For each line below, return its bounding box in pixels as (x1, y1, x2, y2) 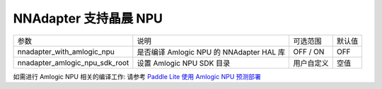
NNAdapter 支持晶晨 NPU (13, 11, 163, 26)
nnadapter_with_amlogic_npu (17, 47, 115, 57)
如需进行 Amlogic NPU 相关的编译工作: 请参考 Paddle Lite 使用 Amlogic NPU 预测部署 (13, 72, 262, 81)
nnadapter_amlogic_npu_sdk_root (17, 57, 129, 67)
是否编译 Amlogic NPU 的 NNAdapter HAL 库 (137, 47, 286, 57)
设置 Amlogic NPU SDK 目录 (137, 58, 231, 68)
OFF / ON (293, 47, 325, 57)
